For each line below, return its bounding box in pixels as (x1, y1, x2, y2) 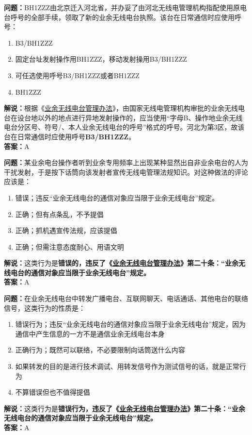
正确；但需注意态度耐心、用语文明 (15, 241, 124, 251)
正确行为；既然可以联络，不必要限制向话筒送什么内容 (15, 345, 185, 355)
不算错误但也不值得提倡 (15, 387, 90, 397)
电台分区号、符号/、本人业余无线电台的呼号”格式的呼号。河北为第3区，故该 (4, 122, 245, 132)
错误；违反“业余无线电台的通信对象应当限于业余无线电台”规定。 (15, 192, 219, 202)
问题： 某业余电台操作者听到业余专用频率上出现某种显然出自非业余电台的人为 (4, 157, 248, 167)
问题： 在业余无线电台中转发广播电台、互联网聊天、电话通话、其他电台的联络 (4, 293, 248, 303)
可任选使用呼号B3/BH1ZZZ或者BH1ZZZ (15, 70, 140, 80)
